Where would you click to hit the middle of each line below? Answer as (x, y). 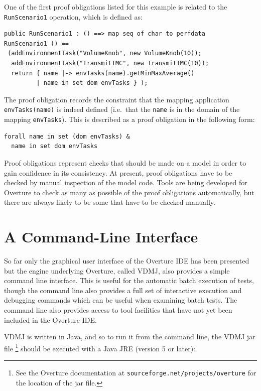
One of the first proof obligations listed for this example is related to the (116, 7)
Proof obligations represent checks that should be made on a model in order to (125, 162)
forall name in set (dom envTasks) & (67, 136)
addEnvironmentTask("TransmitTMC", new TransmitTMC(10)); (110, 63)
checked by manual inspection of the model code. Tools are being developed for (126, 182)
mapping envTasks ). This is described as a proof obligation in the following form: (129, 119)
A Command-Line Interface (101, 237)
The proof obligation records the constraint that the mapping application (117, 99)
